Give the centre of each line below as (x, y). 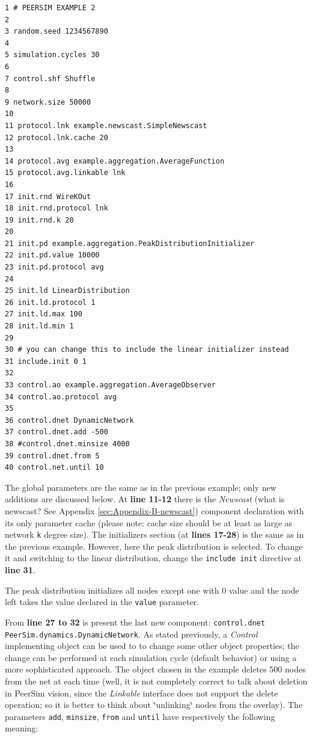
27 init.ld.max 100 (44, 314)
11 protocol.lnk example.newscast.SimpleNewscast (106, 125)
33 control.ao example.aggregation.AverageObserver (110, 385)
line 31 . (20, 570)
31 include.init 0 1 (46, 361)
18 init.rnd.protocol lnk (57, 208)
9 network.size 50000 (48, 102)
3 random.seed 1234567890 (57, 32)
